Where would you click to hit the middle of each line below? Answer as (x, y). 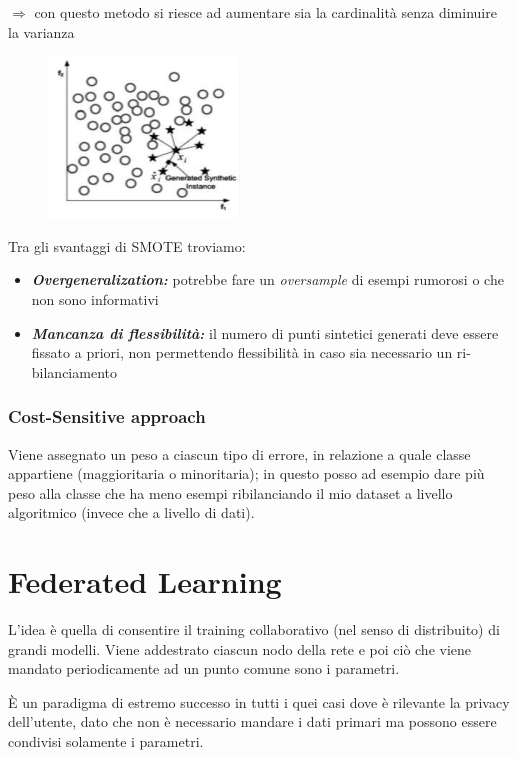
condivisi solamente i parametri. (106, 741)
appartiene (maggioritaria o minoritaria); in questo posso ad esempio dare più (246, 473)
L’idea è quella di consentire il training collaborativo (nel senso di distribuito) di (254, 629)
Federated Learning (145, 581)
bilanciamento (74, 371)
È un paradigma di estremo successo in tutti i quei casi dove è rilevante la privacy (259, 701)
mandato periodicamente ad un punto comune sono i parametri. (204, 668)
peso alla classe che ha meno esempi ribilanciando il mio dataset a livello (230, 492)
